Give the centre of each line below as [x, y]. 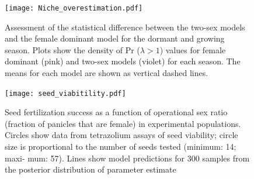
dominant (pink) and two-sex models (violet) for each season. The [123, 61]
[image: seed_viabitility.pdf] [65, 93]
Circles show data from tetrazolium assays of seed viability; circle [121, 135]
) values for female [193, 49]
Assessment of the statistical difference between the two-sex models [125, 27]
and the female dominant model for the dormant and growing [115, 38]
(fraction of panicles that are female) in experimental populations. [123, 123]
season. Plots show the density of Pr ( [72, 49]
